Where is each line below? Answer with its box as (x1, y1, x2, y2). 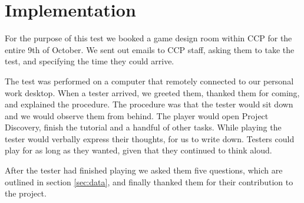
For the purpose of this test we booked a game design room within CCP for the (5, 32, 292, 44)
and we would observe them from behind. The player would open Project (5, 109, 269, 122)
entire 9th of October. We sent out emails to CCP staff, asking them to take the (5, 43, 295, 55)
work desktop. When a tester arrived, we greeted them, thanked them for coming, (5, 86, 300, 99)
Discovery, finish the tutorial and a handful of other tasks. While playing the (5, 121, 282, 133)
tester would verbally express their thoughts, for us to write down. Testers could (5, 132, 295, 145)
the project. (5, 187, 47, 199)
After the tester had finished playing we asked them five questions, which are (5, 164, 283, 176)
